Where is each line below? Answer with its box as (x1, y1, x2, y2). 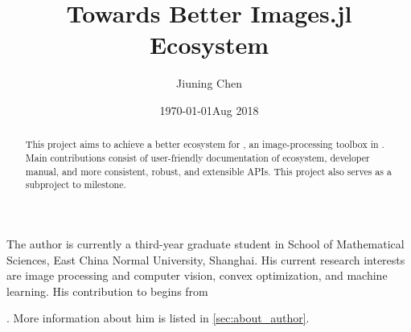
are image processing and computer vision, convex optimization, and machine (6, 267, 388, 284)
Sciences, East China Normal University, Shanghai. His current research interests (6, 251, 405, 268)
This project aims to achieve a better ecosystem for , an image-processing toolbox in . (25, 137, 384, 151)
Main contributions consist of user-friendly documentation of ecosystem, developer (25, 150, 370, 164)
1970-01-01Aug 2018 (159, 101, 259, 118)
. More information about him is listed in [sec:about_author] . (6, 309, 310, 326)
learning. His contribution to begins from (6, 282, 208, 299)
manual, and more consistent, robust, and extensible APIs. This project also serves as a (25, 164, 392, 178)
